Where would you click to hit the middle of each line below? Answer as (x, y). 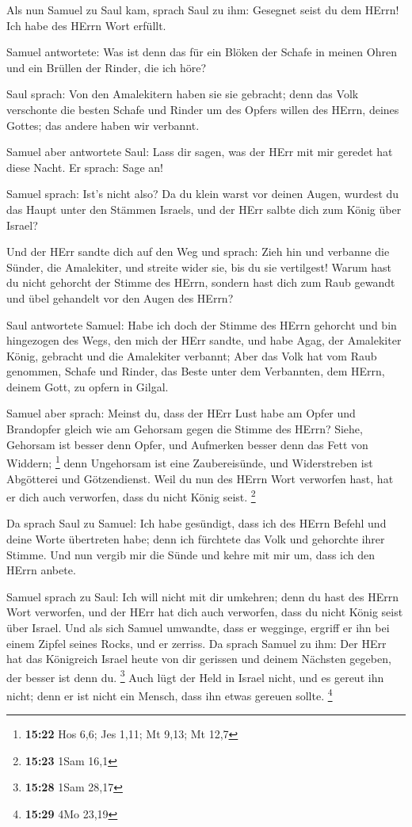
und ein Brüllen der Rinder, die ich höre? (107, 67)
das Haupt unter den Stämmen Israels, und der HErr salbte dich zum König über (204, 209)
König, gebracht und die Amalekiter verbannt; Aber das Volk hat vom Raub (192, 355)
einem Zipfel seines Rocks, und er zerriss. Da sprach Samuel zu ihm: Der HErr (196, 643)
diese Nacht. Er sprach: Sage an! (85, 167)
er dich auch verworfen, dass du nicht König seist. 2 (131, 495)
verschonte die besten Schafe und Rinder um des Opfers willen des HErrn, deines (203, 109)
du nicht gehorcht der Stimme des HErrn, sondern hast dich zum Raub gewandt (201, 282)
